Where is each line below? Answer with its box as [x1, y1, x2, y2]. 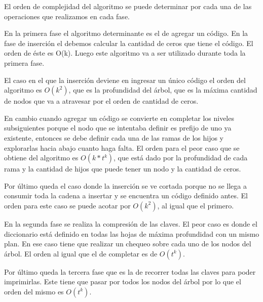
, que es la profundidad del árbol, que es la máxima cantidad [68, 84, 257, 95]
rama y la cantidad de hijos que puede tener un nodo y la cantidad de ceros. [4, 163, 241, 174]
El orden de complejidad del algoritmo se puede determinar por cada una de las [4, 1, 252, 11]
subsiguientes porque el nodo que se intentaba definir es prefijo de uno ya [4, 122, 232, 133]
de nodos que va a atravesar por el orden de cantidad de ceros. [4, 96, 199, 106]
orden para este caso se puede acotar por [4, 200, 131, 210]
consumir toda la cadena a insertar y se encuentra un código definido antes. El [4, 190, 248, 201]
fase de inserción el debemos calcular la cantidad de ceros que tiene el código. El [4, 37, 253, 48]
